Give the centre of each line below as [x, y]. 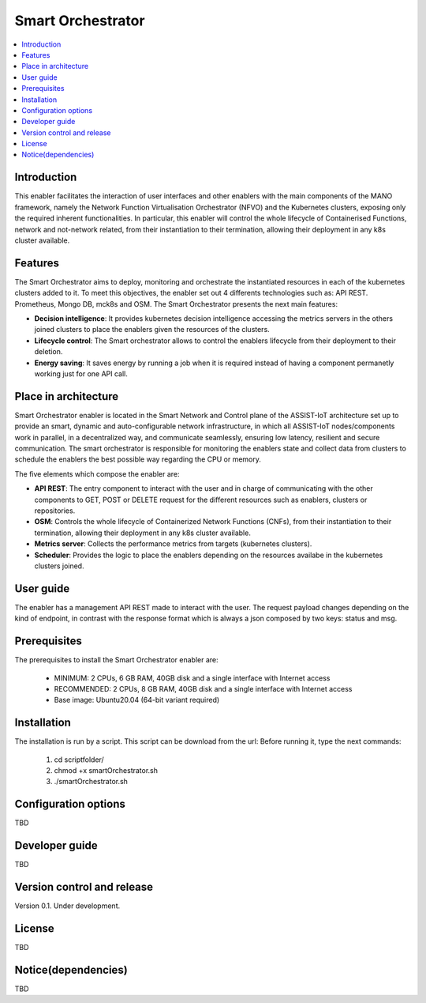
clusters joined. [59, 566]
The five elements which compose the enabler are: [97, 473]
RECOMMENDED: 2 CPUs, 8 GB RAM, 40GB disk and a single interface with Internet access [203, 688]
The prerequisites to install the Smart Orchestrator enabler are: [116, 660]
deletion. [49, 352]
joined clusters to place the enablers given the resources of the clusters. [152, 330]
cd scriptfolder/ [79, 760]
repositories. [55, 511]
